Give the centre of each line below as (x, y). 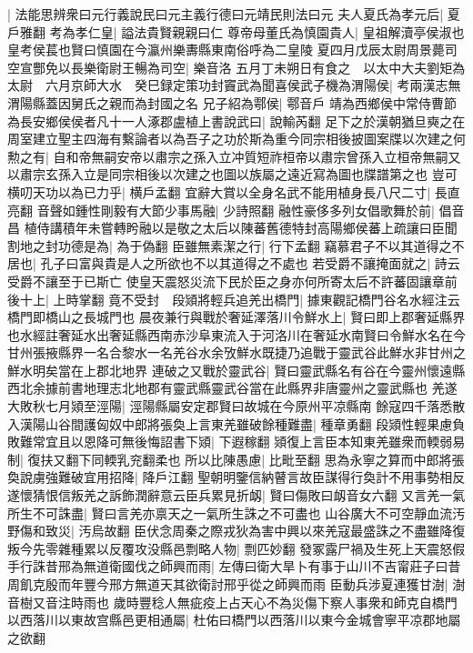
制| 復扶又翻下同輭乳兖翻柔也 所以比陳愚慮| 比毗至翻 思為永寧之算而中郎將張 (236, 459)
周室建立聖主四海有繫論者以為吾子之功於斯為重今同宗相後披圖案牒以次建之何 (236, 139)
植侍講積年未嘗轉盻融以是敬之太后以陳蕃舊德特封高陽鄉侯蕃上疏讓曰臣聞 (241, 228)
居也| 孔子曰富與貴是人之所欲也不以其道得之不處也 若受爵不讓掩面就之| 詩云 (234, 263)
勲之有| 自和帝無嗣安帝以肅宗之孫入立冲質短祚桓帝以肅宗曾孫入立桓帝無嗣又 (234, 156)
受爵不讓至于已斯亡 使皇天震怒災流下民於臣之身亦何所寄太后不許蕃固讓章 (226, 281)
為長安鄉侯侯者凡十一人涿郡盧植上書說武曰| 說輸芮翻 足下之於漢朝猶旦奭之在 (236, 121)
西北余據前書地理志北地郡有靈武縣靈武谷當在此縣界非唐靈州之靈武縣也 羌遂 (232, 388)
